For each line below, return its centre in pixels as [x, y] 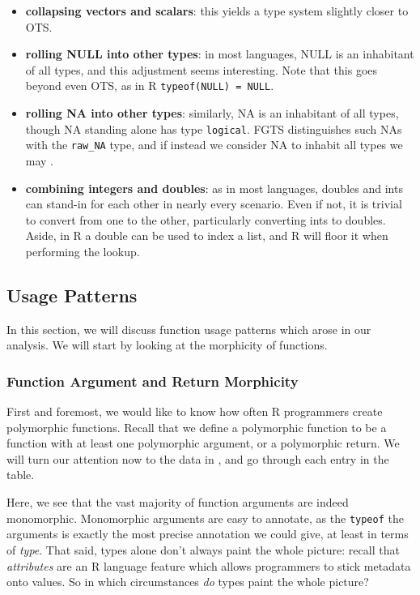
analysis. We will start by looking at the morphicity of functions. [167, 345]
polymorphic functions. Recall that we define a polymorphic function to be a [197, 427]
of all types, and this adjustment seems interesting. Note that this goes [202, 69]
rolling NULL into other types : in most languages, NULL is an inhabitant [220, 54]
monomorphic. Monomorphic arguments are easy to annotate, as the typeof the [205, 518]
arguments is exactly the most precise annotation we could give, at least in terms [208, 534]
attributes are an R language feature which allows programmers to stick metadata [209, 565]
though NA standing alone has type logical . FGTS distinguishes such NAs [214, 128]
